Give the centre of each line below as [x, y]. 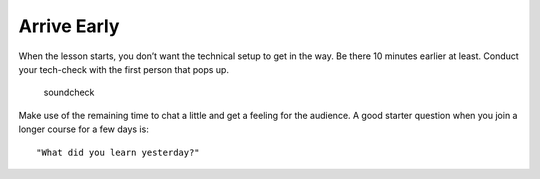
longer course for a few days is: [83, 129]
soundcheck [69, 92]
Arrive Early [69, 26]
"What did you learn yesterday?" [118, 152]
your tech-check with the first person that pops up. [124, 69]
